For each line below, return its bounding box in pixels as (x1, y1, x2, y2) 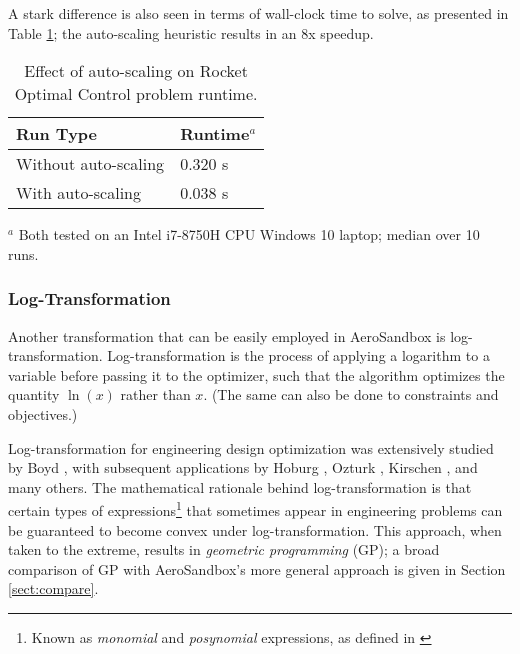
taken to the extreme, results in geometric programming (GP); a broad (8, 539, 440, 560)
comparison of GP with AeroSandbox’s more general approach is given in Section (8, 558, 506, 579)
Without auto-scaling (16, 152, 165, 176)
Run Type (16, 122, 98, 146)
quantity (8, 384, 60, 405)
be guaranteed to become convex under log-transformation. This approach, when (8, 519, 502, 540)
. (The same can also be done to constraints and (203, 384, 499, 405)
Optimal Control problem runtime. (14, 82, 258, 106)
